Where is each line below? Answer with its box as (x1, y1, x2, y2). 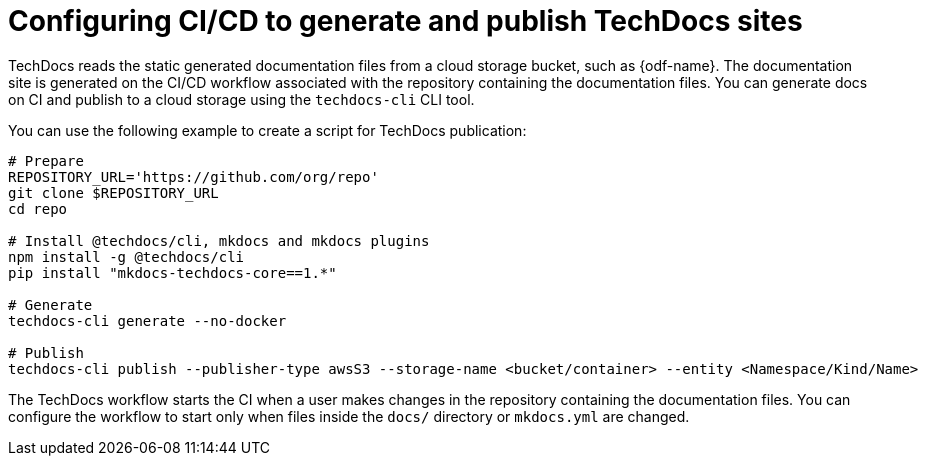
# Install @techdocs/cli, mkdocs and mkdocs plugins (8, 232, 430, 249)
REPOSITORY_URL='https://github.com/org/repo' (8, 168, 379, 185)
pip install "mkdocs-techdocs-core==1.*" (8, 264, 337, 281)
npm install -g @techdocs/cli (8, 248, 245, 265)
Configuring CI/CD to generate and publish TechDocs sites (8, 4, 803, 38)
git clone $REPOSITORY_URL (8, 184, 219, 201)
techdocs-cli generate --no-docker (8, 312, 287, 329)
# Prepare (8, 152, 84, 169)
